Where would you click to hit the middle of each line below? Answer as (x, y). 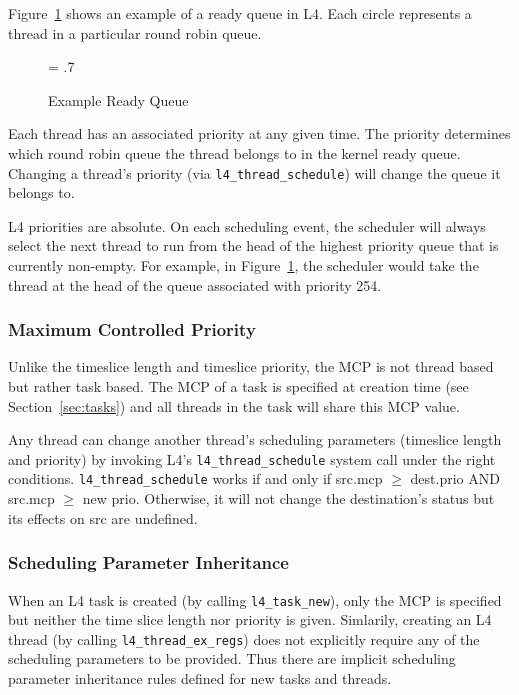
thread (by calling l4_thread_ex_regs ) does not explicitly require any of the (244, 638)
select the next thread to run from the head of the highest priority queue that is (253, 245)
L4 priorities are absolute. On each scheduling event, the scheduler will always (247, 225)
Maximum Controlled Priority (132, 329)
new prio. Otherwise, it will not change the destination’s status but (288, 498)
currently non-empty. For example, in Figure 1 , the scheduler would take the (243, 265)
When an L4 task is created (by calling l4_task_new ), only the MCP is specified (255, 599)
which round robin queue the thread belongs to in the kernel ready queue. (234, 152)
